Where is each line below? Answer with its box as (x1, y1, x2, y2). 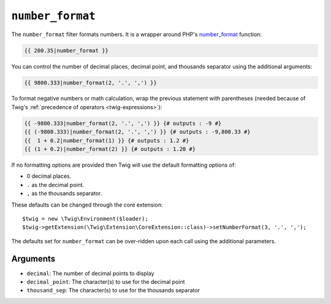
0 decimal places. (26, 172, 72, 180)
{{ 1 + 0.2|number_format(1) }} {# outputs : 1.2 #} (24, 137, 189, 144)
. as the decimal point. (26, 181, 85, 188)
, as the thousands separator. (26, 190, 102, 197)
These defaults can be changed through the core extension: (11, 201, 163, 208)
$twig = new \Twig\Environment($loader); (22, 215, 148, 222)
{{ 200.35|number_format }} (24, 47, 108, 54)
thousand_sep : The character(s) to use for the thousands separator (26, 287, 200, 294)
